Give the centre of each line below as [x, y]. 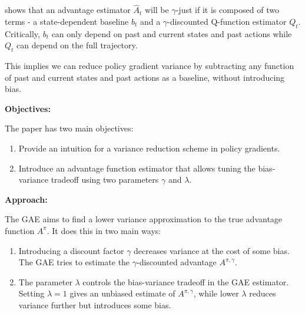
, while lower [216, 293]
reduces [263, 293]
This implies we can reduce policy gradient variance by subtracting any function [150, 65]
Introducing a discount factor [71, 250]
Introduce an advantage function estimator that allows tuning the [137, 168]
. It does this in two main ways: [104, 230]
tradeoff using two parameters [105, 179]
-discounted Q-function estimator [227, 21]
